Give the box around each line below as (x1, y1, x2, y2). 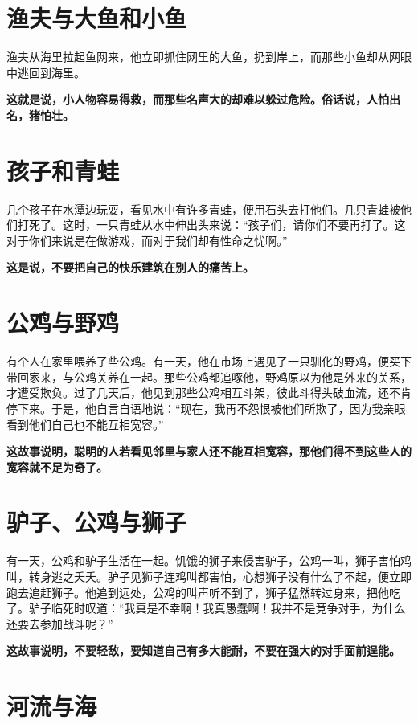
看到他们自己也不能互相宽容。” (6, 415, 164, 432)
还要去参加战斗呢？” (6, 615, 113, 632)
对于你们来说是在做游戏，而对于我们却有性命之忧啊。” (6, 231, 288, 248)
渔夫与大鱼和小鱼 (6, 2, 187, 35)
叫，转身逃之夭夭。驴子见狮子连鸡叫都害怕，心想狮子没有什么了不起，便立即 (6, 568, 412, 584)
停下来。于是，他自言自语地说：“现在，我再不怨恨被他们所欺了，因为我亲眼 (6, 399, 406, 416)
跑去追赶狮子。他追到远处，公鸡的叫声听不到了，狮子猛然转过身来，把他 (6, 583, 389, 600)
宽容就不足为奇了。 (6, 458, 108, 475)
